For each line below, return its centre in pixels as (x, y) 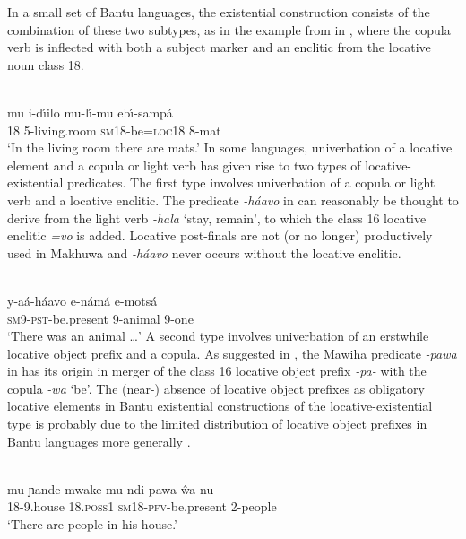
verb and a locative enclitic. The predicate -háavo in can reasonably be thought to (233, 200)
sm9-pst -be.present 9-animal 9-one (100, 318)
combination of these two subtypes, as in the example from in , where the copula (229, 29)
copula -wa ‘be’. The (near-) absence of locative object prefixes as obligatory (216, 388)
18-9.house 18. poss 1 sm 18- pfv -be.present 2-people (142, 506)
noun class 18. (46, 64)
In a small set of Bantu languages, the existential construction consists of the (219, 12)
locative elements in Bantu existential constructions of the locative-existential (220, 406)
